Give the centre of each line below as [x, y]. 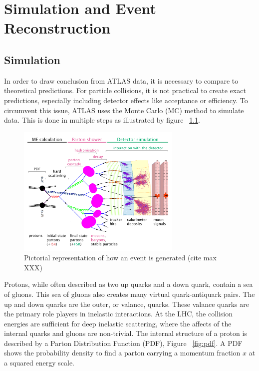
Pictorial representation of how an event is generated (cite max [120, 258]
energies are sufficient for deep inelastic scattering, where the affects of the [118, 323]
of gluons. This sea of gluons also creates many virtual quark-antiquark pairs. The [129, 294]
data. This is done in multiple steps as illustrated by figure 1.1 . [102, 120]
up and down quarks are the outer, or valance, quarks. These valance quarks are [127, 304]
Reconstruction [57, 28]
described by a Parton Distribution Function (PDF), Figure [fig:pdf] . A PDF [123, 343]
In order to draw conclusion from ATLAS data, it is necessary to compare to [121, 80]
